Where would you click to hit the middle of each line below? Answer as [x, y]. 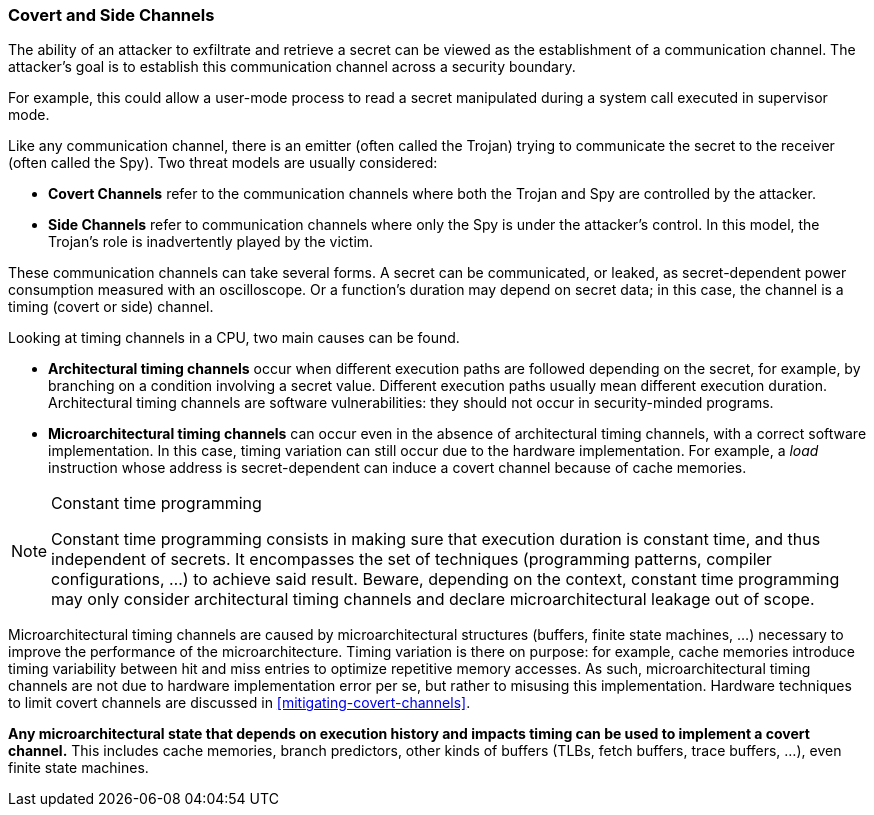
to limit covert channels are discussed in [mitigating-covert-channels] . [239, 703]
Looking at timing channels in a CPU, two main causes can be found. [234, 338]
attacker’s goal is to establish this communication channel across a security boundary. [292, 67]
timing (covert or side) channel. [111, 307]
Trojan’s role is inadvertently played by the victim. [211, 242]
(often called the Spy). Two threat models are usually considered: [223, 163]
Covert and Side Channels [111, 15]
